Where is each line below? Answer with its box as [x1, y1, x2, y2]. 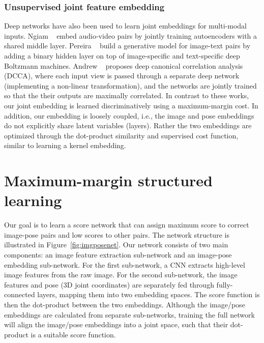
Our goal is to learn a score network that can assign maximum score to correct [4, 219, 249, 230]
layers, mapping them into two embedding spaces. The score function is [37, 289, 260, 300]
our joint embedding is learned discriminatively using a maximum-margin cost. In [4, 100, 258, 110]
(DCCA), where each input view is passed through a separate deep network [4, 70, 240, 81]
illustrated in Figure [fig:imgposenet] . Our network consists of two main [4, 239, 228, 250]
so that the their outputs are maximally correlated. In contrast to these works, [4, 90, 249, 101]
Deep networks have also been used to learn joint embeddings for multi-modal [4, 20, 247, 31]
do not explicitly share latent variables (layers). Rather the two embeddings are [4, 120, 252, 131]
